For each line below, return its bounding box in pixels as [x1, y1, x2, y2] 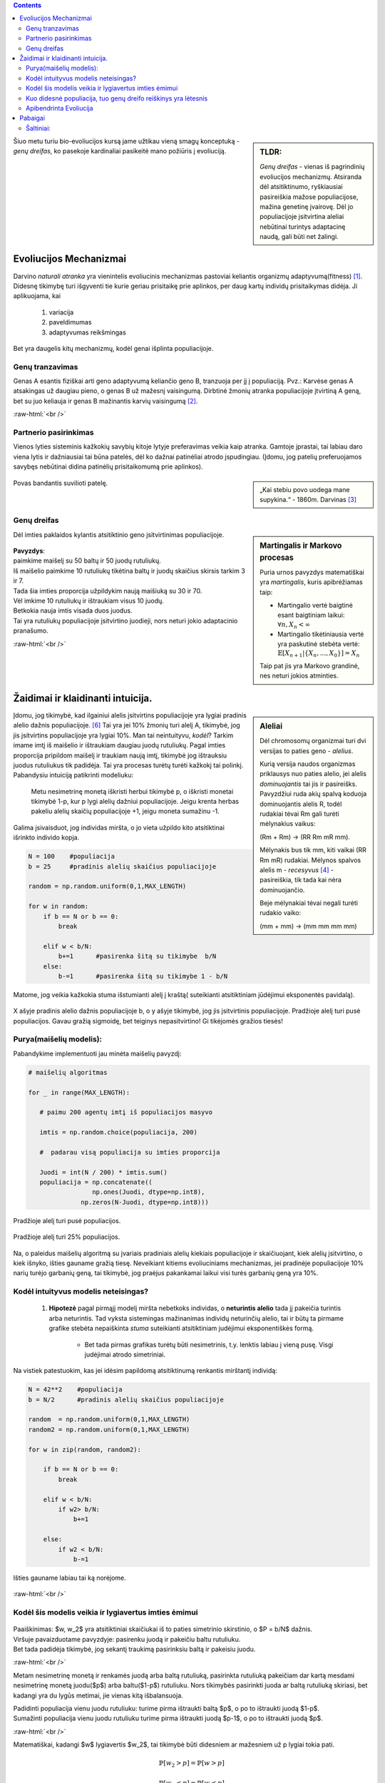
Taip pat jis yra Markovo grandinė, [260, 662, 360, 670]
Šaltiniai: [26, 123, 51, 132]
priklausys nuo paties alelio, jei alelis [260, 770, 367, 778]
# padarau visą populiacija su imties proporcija [39, 1148, 220, 1156]
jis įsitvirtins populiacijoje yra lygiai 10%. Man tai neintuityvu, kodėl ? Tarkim [13, 731, 234, 740]
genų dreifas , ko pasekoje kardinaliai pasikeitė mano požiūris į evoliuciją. [13, 147, 227, 155]
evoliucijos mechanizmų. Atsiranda [260, 172, 362, 181]
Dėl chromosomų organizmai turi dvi [260, 737, 366, 745]
